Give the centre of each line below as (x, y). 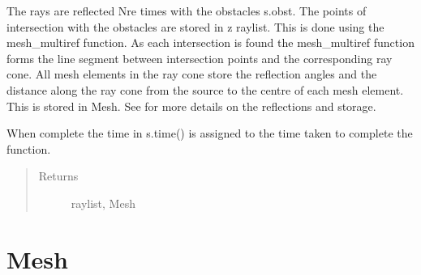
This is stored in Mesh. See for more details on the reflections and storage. (191, 106)
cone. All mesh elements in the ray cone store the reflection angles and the (192, 74)
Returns (58, 176)
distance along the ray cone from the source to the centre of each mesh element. (205, 89)
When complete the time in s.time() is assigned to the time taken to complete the (210, 133)
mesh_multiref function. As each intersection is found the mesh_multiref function (210, 42)
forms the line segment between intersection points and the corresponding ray (200, 58)
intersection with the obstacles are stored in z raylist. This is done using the (195, 26)
